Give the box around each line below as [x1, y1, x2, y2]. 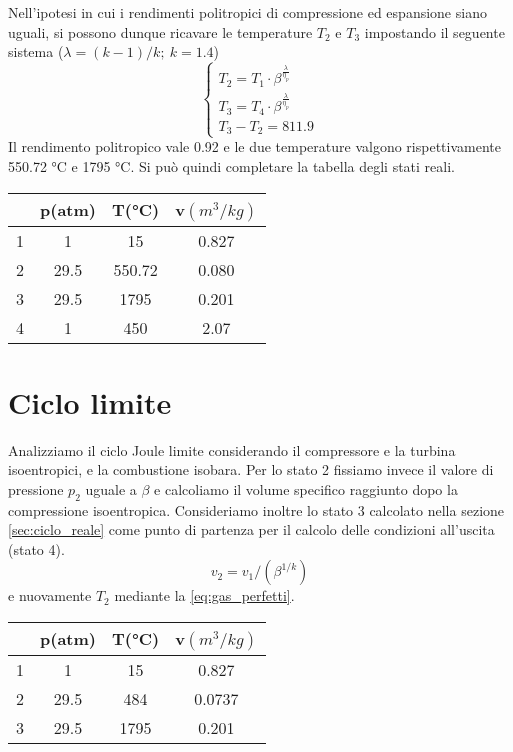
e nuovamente [8, 585, 92, 606]
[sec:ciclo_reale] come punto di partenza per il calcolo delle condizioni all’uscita [8, 519, 495, 540]
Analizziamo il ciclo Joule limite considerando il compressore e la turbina [8, 439, 456, 460]
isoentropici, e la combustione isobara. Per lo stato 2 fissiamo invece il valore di [8, 459, 494, 480]
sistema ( [8, 41, 64, 62]
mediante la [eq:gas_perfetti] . [114, 585, 295, 606]
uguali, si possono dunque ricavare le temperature [8, 21, 313, 42]
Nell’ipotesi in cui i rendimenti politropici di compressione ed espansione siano [8, 2, 487, 22]
